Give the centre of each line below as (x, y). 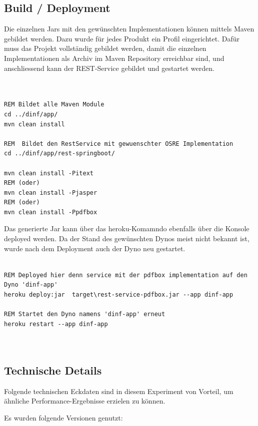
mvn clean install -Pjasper (51, 193)
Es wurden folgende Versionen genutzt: (63, 418)
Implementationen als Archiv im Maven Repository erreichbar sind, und (114, 58)
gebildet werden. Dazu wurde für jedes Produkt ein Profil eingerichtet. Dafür (122, 38)
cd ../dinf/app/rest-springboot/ (59, 154)
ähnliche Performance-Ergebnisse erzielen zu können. (85, 401)
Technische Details (53, 370)
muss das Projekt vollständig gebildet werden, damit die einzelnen (105, 48)
